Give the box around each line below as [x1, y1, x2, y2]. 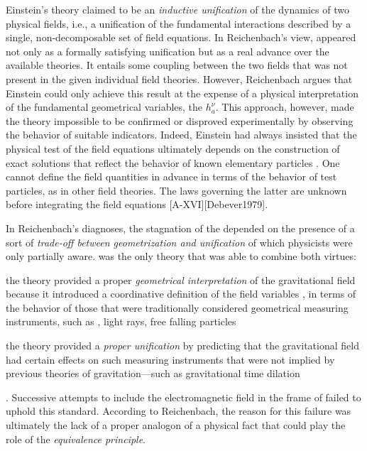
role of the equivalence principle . [6, 431, 146, 446]
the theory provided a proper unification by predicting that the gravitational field [6, 338, 359, 353]
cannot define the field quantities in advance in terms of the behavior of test [6, 169, 337, 184]
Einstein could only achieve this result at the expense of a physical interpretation [6, 85, 358, 100]
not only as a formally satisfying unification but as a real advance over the [6, 43, 329, 58]
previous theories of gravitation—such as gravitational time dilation [6, 366, 300, 381]
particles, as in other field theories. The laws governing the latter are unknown [6, 183, 347, 197]
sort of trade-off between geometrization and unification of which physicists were [6, 234, 353, 249]
